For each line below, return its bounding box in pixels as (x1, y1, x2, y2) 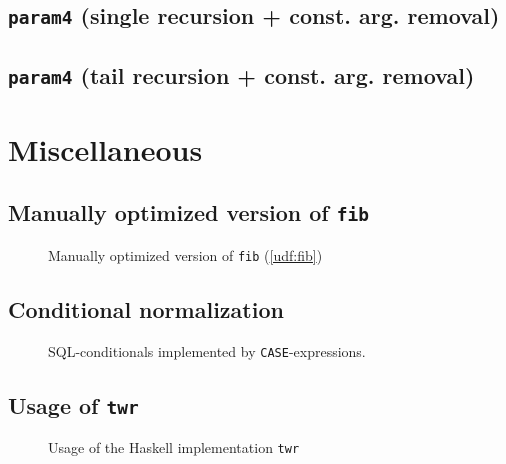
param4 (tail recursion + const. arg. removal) (8, 59, 475, 90)
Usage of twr (8, 389, 139, 420)
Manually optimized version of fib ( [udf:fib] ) (48, 244, 323, 265)
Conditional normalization (8, 293, 284, 324)
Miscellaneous (8, 128, 203, 169)
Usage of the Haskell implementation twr (48, 437, 300, 458)
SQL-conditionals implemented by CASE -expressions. (48, 340, 366, 361)
